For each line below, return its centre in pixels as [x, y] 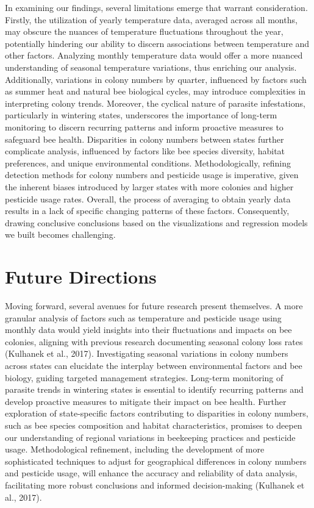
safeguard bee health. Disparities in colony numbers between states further [145, 139]
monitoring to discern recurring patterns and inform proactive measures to [144, 127]
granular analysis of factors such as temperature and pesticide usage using [143, 317]
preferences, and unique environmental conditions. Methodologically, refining [148, 163]
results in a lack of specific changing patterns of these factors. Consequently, [147, 211]
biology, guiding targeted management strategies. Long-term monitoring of [144, 377]
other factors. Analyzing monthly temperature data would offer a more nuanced [154, 55]
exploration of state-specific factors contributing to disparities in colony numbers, [157, 413]
